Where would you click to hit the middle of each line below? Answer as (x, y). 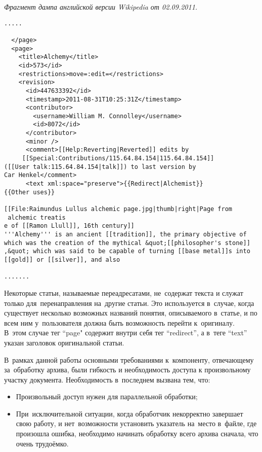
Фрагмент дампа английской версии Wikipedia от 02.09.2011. (101, 7)
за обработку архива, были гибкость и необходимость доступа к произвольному (127, 370)
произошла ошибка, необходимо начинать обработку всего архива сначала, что (137, 433)
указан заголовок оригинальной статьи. (64, 342)
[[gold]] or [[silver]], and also (62, 259)
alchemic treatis (37, 217)
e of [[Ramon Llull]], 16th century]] (69, 226)
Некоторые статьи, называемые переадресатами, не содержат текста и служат (124, 292)
